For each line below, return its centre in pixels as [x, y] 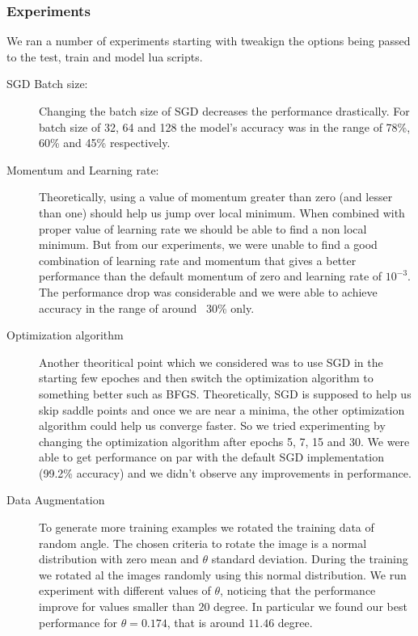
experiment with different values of [125, 590]
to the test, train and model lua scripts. [105, 56]
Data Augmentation [56, 500]
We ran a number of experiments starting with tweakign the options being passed [209, 41]
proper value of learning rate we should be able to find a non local [203, 228]
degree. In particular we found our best [310, 607]
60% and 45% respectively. [105, 143]
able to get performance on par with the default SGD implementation [212, 457]
